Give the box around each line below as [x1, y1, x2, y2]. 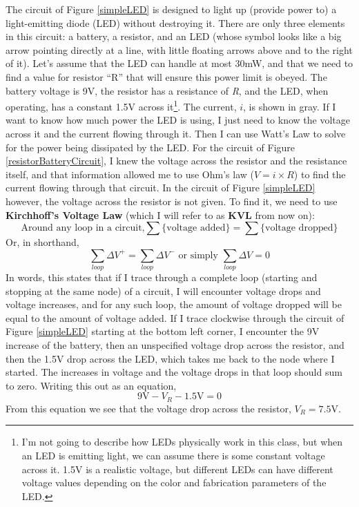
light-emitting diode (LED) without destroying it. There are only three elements [6, 15, 345, 30]
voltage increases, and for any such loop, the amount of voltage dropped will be [6, 297, 342, 312]
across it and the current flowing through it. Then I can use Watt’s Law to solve [6, 126, 346, 140]
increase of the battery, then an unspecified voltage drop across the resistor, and [6, 338, 345, 352]
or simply [178, 250, 218, 260]
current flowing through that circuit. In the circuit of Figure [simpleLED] [6, 180, 316, 195]
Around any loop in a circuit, [21, 223, 145, 233]
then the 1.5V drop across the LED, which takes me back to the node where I [6, 351, 335, 365]
